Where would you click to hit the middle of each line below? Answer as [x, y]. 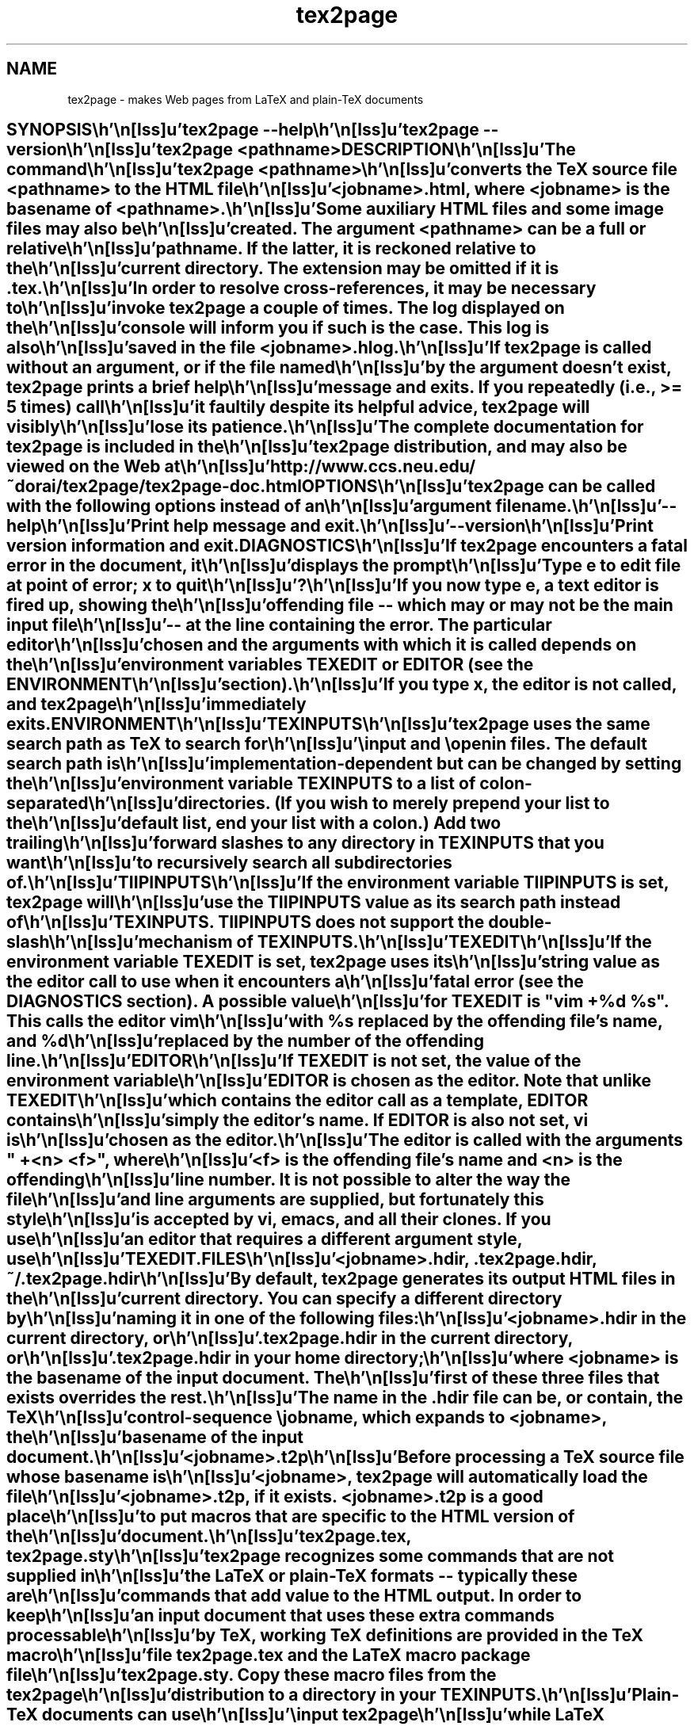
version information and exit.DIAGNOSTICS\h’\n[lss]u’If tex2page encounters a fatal [347, 546]
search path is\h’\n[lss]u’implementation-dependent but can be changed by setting [344, 764]
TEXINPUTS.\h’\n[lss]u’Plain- [560, 1695]
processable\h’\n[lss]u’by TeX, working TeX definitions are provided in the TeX [325, 1636]
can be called [602, 487]
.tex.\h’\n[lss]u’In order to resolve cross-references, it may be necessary [301, 288]
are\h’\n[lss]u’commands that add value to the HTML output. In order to [294, 1596]
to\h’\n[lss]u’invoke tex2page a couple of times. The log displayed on [286, 308]
